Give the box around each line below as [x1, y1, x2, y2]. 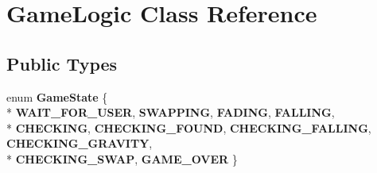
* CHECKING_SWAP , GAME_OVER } [6, 150, 238, 167]
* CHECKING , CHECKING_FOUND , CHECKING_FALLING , [6, 119, 371, 136]
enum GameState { [6, 88, 108, 105]
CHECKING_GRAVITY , [6, 135, 153, 152]
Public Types [6, 51, 118, 75]
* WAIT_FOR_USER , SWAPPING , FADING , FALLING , [6, 104, 335, 121]
